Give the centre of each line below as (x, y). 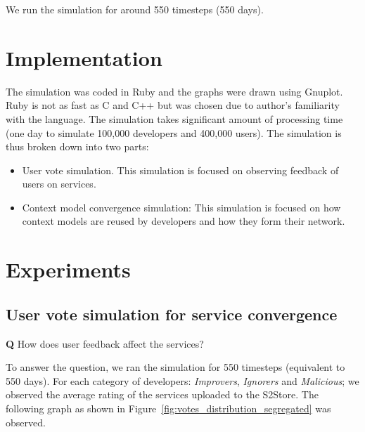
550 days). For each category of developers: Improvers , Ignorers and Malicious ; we (182, 380)
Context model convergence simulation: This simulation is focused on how (181, 207)
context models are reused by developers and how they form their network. (184, 221)
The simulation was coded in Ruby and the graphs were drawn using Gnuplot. (174, 91)
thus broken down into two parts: (77, 146)
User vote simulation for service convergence (172, 314)
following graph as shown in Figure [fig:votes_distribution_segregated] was (168, 408)
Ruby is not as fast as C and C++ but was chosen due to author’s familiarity (173, 105)
